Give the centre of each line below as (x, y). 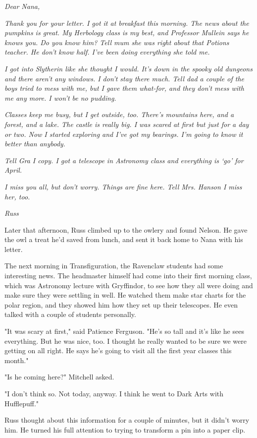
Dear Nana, (22, 6)
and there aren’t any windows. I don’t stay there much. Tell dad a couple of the (125, 78)
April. (13, 170)
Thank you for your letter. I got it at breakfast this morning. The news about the (127, 23)
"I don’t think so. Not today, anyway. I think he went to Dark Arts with (114, 393)
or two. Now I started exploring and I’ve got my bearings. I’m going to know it (124, 134)
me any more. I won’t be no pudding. (60, 97)
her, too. (17, 196)
